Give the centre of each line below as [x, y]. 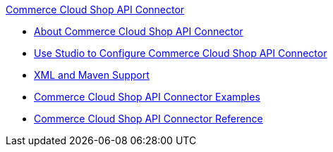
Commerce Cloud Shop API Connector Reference [149, 119]
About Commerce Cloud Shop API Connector [139, 31]
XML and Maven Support [92, 75]
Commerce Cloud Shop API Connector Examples [147, 97]
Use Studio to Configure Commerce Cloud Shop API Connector [181, 53]
